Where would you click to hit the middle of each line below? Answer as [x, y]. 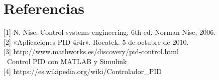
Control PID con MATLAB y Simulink [67, 61]
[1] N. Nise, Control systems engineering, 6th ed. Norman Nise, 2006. [110, 32]
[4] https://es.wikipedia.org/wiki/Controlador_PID [83, 71]
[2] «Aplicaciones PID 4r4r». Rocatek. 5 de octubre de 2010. [96, 41]
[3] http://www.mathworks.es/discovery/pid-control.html [91, 51]
